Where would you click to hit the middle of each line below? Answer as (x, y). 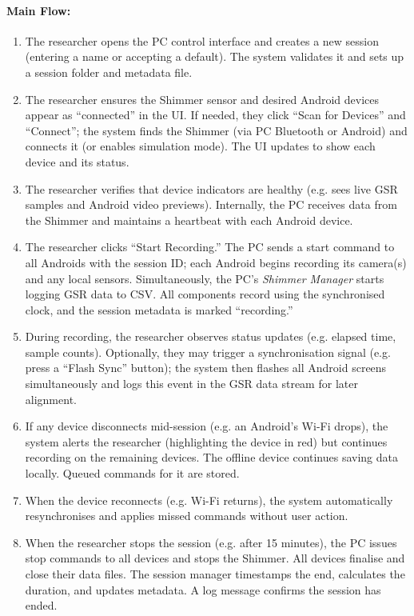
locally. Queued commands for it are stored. (132, 473)
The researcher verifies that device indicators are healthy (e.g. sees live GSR (211, 188)
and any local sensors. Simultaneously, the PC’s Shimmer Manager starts (205, 278)
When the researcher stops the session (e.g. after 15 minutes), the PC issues (211, 542)
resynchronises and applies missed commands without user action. (187, 516)
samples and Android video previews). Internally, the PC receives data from (211, 204)
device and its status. (77, 161)
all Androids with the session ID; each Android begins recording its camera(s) (216, 262)
